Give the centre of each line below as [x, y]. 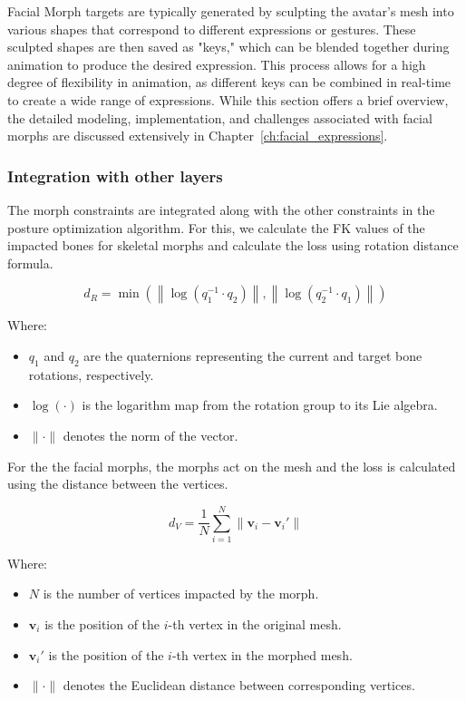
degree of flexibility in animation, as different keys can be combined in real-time [229, 82]
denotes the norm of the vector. [150, 435]
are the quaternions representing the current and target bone [253, 355]
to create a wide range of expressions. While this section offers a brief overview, [228, 99]
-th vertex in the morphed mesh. [262, 654]
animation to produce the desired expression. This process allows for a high [217, 64]
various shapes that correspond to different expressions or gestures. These [212, 29]
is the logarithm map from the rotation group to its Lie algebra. [260, 405]
